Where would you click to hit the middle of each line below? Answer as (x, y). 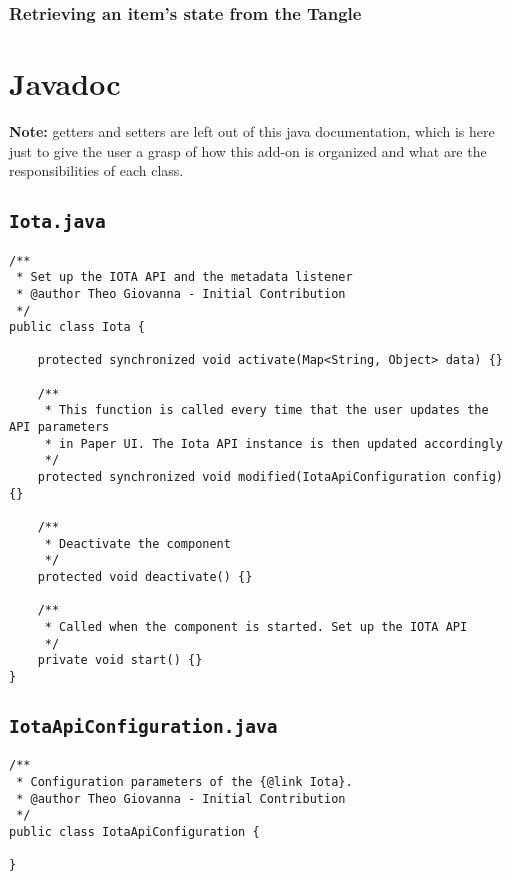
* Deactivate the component (137, 543)
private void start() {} (120, 660)
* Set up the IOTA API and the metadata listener (184, 277)
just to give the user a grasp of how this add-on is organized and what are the (248, 150)
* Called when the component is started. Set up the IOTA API (256, 626)
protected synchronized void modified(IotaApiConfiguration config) (270, 477)
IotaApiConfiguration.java (143, 726)
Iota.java (57, 222)
